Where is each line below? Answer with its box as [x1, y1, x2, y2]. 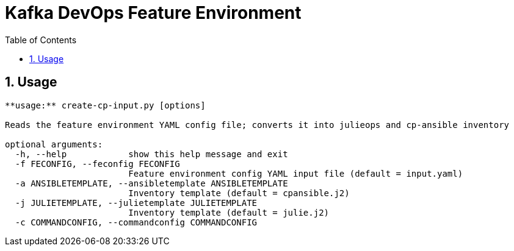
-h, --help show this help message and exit [15, 149, 288, 159]
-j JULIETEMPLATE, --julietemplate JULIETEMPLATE [15, 197, 258, 208]
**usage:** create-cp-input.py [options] [5, 100, 206, 110]
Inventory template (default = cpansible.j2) [128, 188, 350, 198]
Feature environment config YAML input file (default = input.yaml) [128, 168, 463, 179]
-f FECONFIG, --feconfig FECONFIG [15, 158, 180, 169]
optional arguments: [5, 139, 103, 149]
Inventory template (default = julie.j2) [128, 207, 330, 217]
